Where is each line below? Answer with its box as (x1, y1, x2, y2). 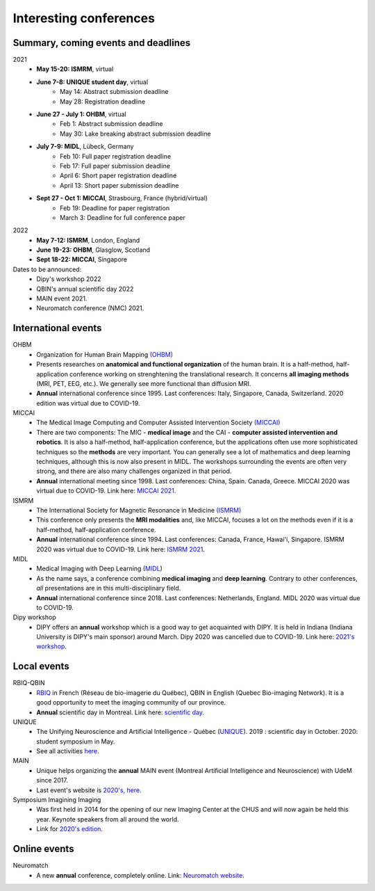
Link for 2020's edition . (36, 825, 103, 833)
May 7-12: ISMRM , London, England (36, 236, 140, 244)
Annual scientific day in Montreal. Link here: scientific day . (36, 708, 205, 716)
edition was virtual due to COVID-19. (36, 399, 140, 407)
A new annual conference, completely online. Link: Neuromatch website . (36, 871, 244, 879)
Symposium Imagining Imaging (12, 796, 101, 804)
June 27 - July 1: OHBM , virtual (36, 110, 126, 118)
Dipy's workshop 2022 (36, 275, 101, 283)
